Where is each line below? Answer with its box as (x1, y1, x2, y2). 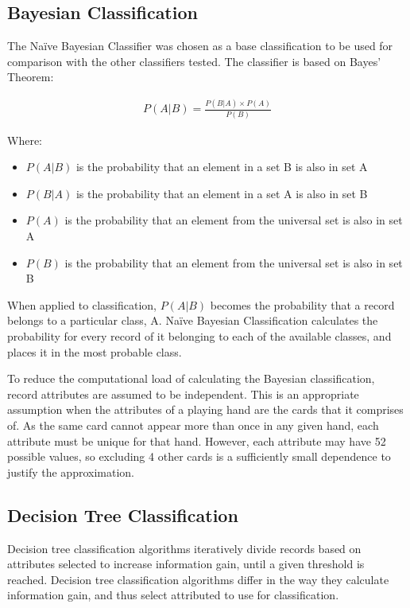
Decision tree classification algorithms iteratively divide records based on (7, 540, 362, 556)
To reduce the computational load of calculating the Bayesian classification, (7, 370, 375, 387)
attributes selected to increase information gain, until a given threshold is (7, 555, 365, 572)
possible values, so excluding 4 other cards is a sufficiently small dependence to (7, 448, 391, 465)
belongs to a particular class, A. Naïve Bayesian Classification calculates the (7, 312, 378, 329)
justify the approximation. (7, 463, 134, 480)
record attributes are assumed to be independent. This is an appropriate (7, 385, 359, 402)
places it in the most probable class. (7, 343, 182, 360)
